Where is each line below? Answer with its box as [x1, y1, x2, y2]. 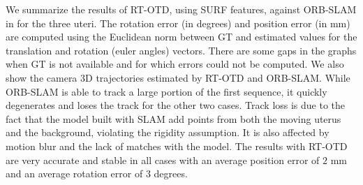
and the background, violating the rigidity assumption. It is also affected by [6, 125, 329, 140]
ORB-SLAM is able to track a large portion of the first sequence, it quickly [6, 84, 327, 98]
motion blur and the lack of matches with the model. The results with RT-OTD [6, 138, 348, 153]
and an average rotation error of [6, 166, 143, 181]
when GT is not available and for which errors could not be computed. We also [6, 57, 344, 71]
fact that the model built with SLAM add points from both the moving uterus [6, 111, 341, 126]
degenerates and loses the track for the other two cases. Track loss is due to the [6, 98, 346, 112]
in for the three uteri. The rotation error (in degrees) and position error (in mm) [6, 15, 350, 30]
